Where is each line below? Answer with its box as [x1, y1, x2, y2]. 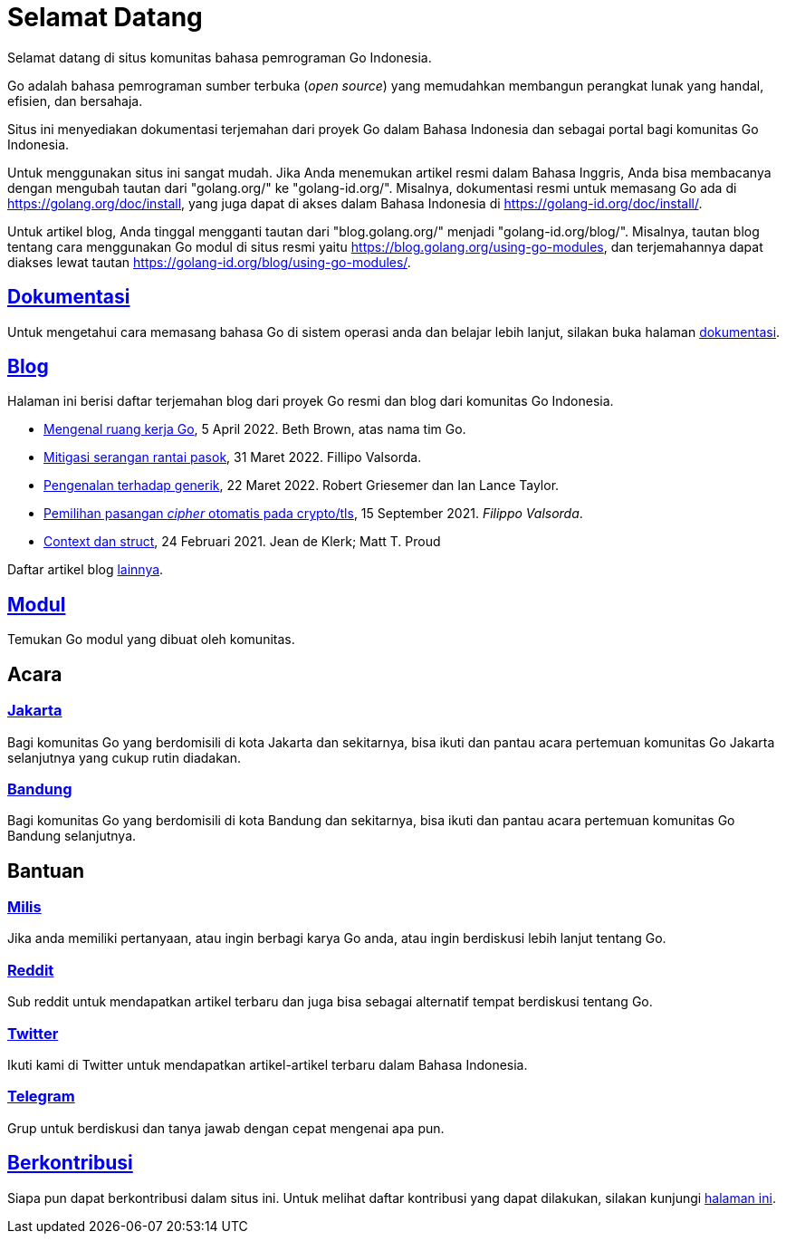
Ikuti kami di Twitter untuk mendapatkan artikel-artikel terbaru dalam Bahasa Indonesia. [7, 1056, 528, 1073]
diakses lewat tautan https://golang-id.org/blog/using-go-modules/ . [7, 254, 411, 270]
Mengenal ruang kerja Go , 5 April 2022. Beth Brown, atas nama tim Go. [43, 421, 466, 438]
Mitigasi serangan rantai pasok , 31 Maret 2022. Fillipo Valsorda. [43, 449, 422, 466]
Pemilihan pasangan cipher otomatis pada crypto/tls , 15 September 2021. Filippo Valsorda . [43, 505, 583, 522]
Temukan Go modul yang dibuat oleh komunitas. [7, 631, 295, 648]
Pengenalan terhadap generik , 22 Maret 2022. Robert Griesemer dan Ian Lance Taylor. [43, 477, 560, 494]
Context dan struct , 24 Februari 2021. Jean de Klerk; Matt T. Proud [43, 534, 441, 550]
